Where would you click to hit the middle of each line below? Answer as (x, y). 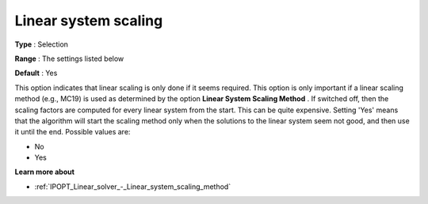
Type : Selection (42, 44)
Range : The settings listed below (69, 59)
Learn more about (45, 172)
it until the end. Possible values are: (73, 132)
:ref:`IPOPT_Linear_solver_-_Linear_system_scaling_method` (133, 187)
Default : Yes (36, 73)
